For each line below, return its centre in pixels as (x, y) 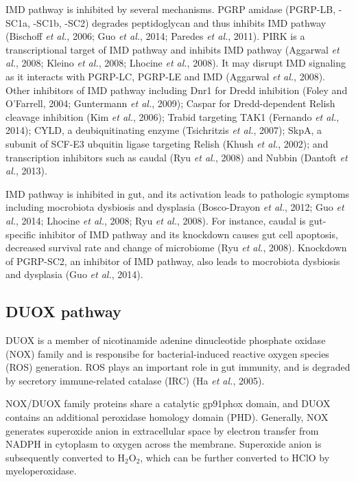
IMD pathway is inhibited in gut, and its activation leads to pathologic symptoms (178, 193)
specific (21, 234)
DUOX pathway (63, 311)
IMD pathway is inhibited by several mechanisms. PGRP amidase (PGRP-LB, (171, 9)
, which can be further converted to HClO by (235, 457)
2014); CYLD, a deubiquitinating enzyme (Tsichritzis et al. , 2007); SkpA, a (164, 130)
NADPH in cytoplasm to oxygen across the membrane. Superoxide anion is (164, 444)
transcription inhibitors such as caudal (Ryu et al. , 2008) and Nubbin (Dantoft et (177, 157)
